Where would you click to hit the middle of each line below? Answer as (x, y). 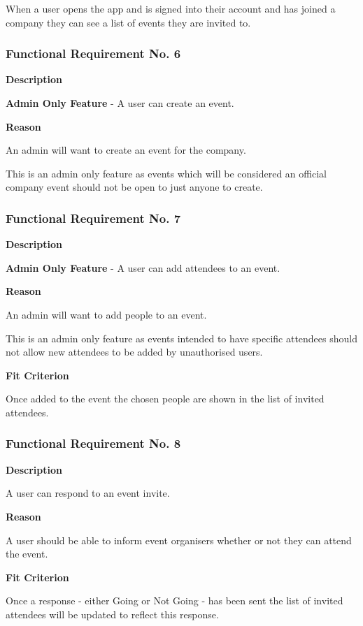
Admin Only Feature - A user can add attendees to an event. (143, 267)
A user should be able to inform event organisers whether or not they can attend (179, 540)
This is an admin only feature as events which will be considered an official (166, 173)
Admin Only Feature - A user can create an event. (120, 103)
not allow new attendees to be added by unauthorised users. (134, 352)
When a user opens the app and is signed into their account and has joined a (171, 8)
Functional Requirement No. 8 (93, 443)
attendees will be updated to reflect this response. (112, 614)
